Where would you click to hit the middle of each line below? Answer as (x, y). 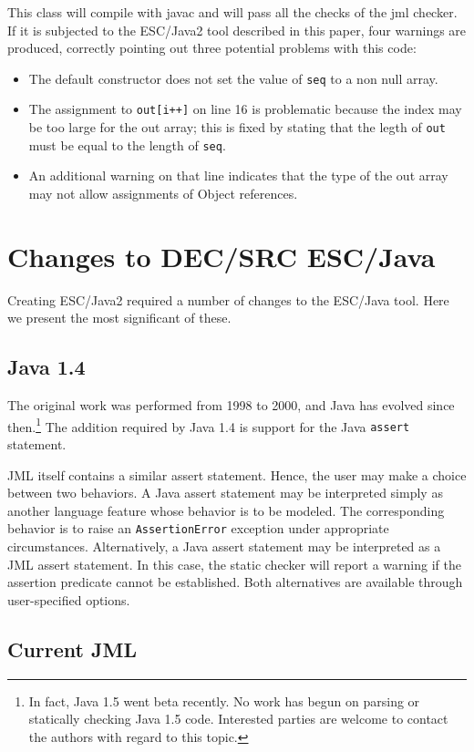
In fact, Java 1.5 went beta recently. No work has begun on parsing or (224, 700)
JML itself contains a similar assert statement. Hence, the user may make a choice (237, 474)
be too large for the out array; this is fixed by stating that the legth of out (237, 127)
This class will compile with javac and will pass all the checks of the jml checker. (232, 12)
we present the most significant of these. (119, 318)
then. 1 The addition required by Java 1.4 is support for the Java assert (209, 425)
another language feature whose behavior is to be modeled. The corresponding (226, 510)
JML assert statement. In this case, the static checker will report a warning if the (234, 564)
